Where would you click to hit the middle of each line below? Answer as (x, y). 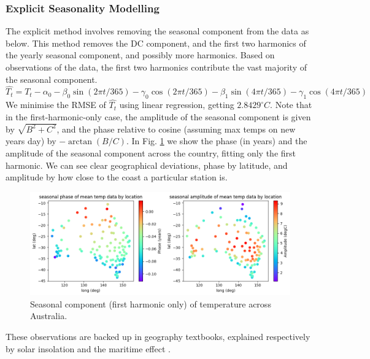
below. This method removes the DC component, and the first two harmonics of (156, 43)
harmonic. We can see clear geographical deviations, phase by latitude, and (147, 165)
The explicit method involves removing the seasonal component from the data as (157, 31)
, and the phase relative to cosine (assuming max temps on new (176, 129)
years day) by (31, 141)
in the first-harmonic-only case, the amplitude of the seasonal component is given (158, 117)
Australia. (49, 316)
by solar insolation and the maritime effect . (88, 348)
